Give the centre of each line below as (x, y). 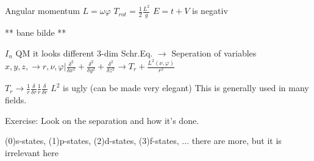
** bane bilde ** (36, 32)
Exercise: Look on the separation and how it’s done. (102, 120)
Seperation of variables (214, 53)
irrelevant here (32, 152)
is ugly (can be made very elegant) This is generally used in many (186, 88)
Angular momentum (42, 11)
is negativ (210, 11)
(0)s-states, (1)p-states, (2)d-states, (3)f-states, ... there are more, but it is (143, 141)
